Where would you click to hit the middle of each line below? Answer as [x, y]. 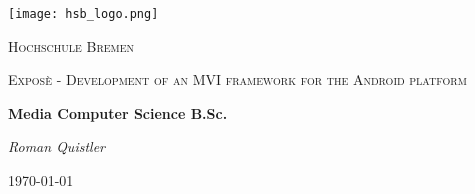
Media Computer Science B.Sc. [118, 112]
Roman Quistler [56, 146]
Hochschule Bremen [71, 45]
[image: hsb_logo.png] [83, 14]
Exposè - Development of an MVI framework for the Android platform [237, 79]
